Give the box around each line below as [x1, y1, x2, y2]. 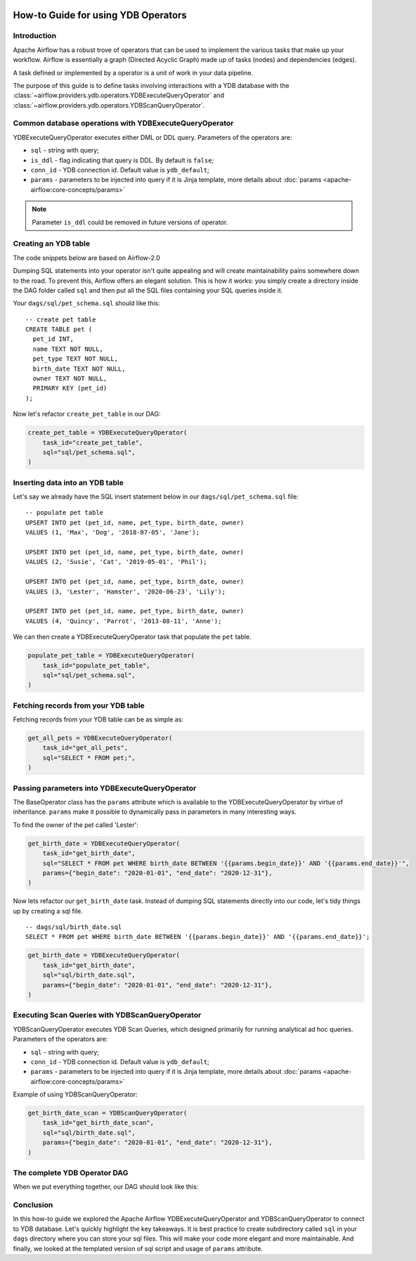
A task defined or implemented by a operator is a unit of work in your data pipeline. [13, 68, 253, 77]
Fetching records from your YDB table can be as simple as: [13, 715, 184, 724]
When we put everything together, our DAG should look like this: [13, 1182, 199, 1191]
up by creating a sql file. [13, 907, 84, 915]
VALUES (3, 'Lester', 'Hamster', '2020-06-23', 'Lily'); [25, 587, 226, 596]
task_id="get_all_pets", [42, 744, 129, 752]
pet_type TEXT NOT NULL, [32, 355, 119, 363]
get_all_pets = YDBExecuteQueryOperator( [27, 734, 173, 742]
